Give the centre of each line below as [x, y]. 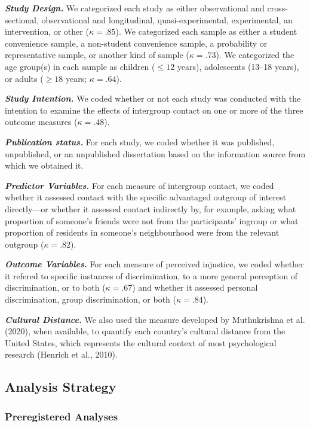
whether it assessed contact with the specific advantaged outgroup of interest [146, 197]
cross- [277, 8]
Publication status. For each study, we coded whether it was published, [140, 141]
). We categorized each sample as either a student [206, 31]
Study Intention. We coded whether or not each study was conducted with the [153, 98]
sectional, [22, 19]
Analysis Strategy [61, 387]
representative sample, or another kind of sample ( [97, 55]
